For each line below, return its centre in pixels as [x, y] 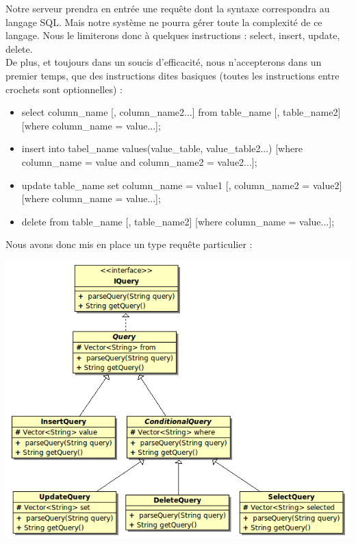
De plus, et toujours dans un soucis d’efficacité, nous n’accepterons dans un [164, 62]
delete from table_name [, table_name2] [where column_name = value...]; [178, 221]
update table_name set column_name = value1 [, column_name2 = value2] [182, 185]
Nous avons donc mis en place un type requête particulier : [129, 244]
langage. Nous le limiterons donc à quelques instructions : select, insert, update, [173, 35]
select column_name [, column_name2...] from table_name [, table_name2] [181, 112]
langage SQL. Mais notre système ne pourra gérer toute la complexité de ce [164, 22]
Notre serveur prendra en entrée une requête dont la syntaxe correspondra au [168, 8]
